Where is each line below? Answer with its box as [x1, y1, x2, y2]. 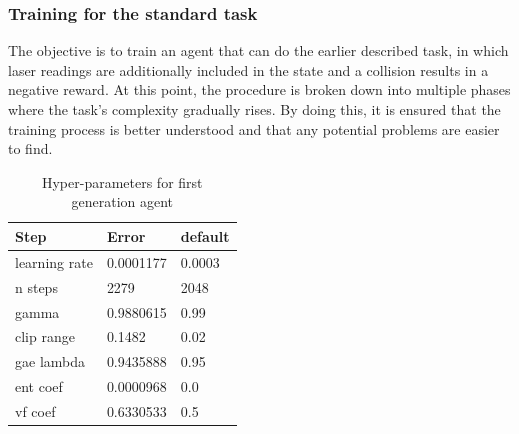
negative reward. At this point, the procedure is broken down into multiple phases [8, 79, 511, 100]
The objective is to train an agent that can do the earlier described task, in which [8, 40, 509, 61]
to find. [8, 138, 53, 159]
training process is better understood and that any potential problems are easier [8, 118, 500, 139]
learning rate [15, 251, 93, 272]
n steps [15, 276, 58, 297]
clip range [15, 326, 75, 347]
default [180, 225, 230, 246]
